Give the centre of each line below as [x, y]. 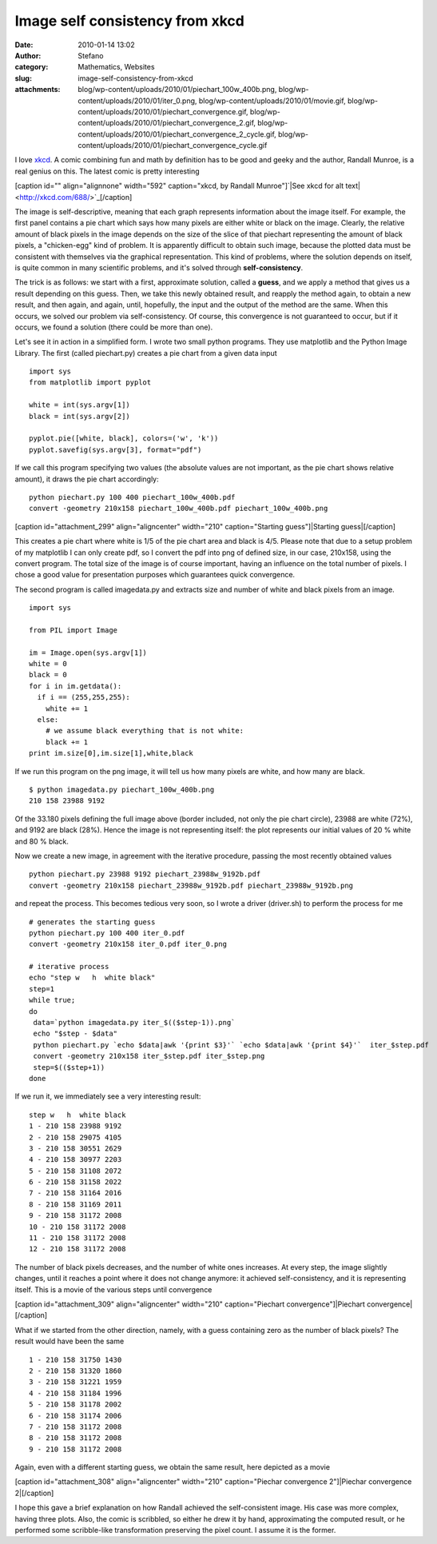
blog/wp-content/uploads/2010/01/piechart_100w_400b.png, [177, 90]
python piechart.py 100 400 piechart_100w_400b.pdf [132, 497]
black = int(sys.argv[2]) [80, 416]
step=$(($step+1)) [69, 1067]
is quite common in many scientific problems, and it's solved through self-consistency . [159, 267]
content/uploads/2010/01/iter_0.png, [137, 101]
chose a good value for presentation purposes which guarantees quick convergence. [155, 575]
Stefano [91, 55]
